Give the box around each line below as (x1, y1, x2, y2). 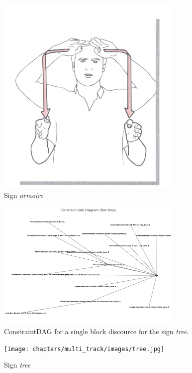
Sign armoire (4, 189, 43, 200)
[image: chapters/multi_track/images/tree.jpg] (4, 345, 165, 353)
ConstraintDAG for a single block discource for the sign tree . (4, 326, 189, 336)
